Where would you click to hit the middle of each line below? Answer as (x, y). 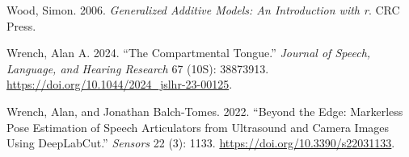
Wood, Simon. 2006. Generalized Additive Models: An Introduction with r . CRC (203, 10)
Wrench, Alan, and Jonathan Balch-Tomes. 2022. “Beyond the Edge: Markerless (205, 111)
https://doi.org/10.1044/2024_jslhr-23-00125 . (120, 84)
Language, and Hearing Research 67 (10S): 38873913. (138, 68)
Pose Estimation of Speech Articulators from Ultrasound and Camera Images (198, 127)
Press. (21, 25)
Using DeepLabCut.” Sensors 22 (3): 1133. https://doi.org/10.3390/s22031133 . (201, 143)
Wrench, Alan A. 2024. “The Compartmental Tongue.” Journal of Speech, (189, 53)
